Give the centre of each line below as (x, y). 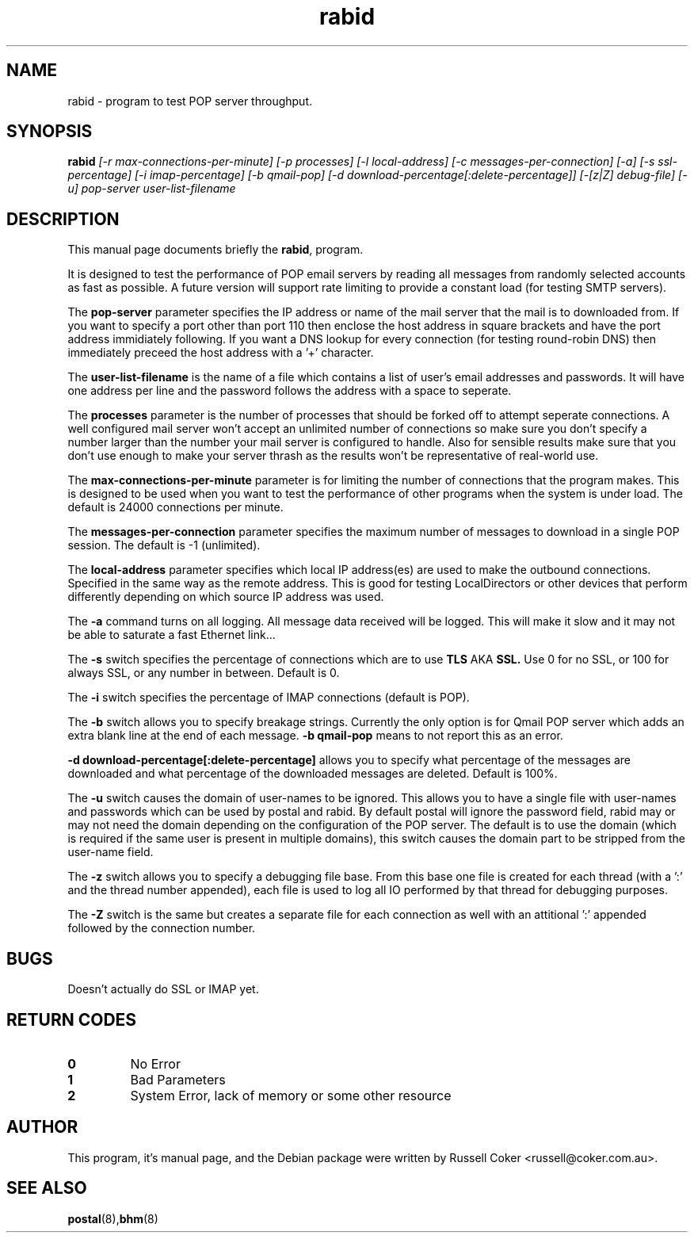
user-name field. (111, 852)
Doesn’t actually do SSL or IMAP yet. (163, 989)
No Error (155, 1063)
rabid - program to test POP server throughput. (190, 101)
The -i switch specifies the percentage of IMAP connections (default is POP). (269, 698)
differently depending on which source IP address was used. (226, 597)
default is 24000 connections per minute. (175, 507)
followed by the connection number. (162, 928)
